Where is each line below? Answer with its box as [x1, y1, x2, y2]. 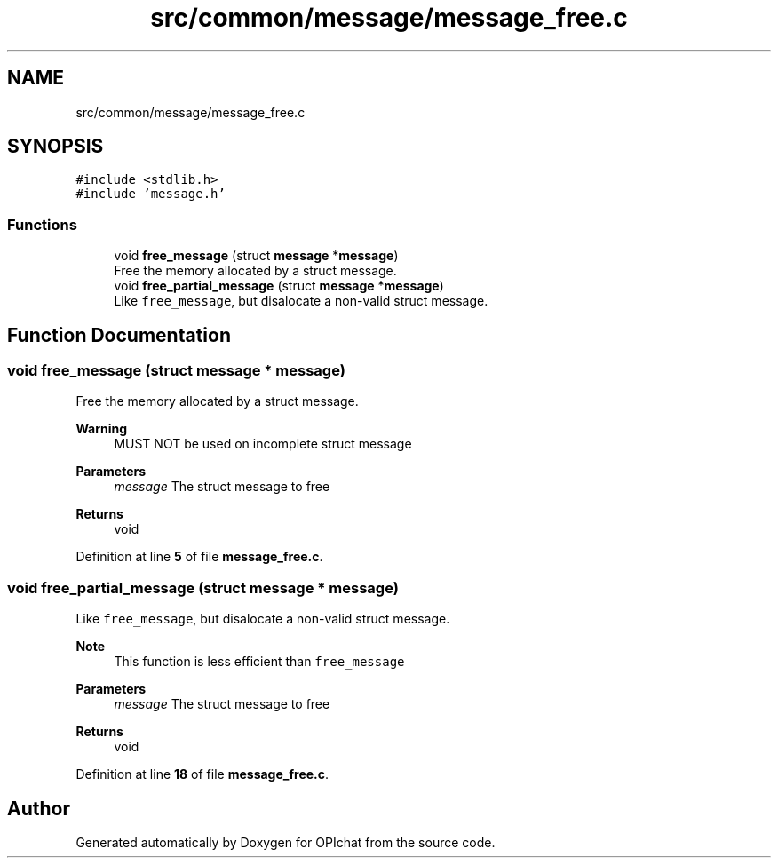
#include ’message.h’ [75, 186, 226, 202]
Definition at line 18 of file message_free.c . [75, 766, 329, 782]
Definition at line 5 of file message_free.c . [75, 549, 323, 565]
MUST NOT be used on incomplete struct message [114, 436, 412, 452]
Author [7, 797, 70, 820]
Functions [7, 215, 77, 234]
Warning [75, 421, 128, 437]
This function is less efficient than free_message [114, 654, 405, 670]
